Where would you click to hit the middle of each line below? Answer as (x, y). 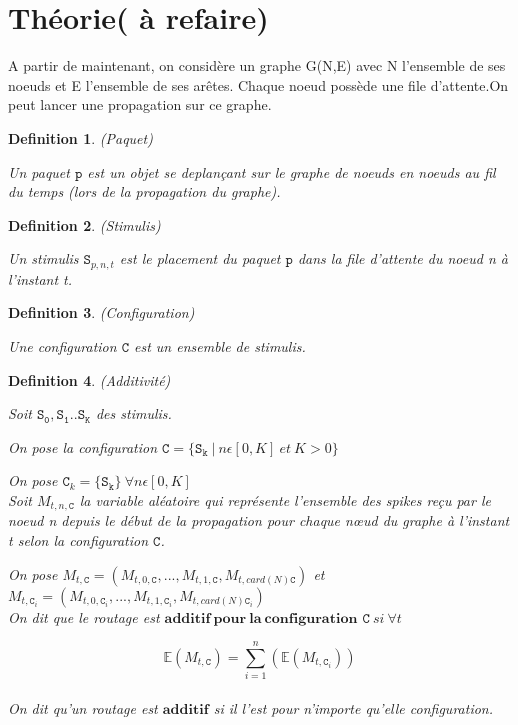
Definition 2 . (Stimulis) (84, 224)
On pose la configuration (83, 446)
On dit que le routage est (84, 616)
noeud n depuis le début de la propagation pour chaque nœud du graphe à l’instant (259, 520)
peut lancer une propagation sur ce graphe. (140, 104)
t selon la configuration (78, 539)
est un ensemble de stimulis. (219, 345)
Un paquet (39, 171)
